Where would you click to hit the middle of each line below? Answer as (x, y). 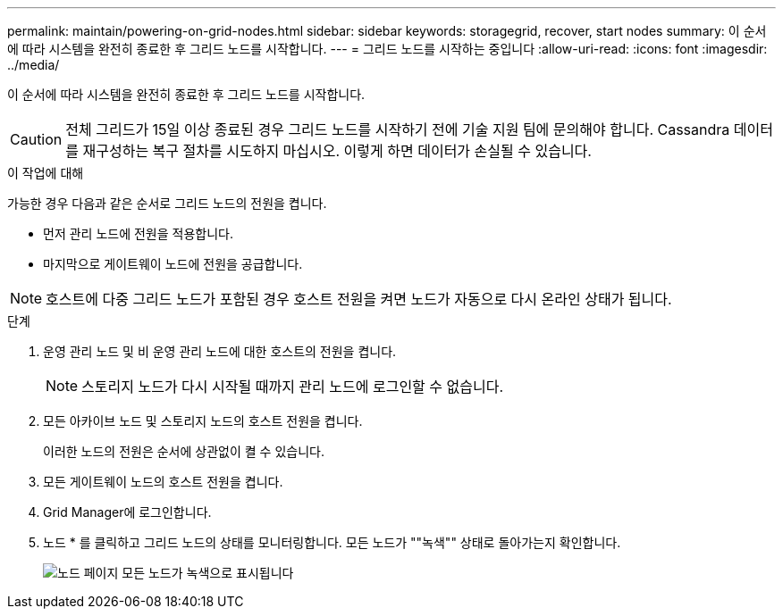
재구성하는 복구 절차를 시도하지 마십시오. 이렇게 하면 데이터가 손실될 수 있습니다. (337, 151)
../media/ (34, 65)
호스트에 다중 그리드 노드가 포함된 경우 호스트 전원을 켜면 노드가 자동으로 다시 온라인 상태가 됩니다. (359, 299)
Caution (36, 139)
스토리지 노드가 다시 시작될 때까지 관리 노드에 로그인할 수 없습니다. (293, 387)
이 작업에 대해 (46, 173)
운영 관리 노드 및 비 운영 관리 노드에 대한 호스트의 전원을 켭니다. (220, 351)
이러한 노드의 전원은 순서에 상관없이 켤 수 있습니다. (184, 451)
